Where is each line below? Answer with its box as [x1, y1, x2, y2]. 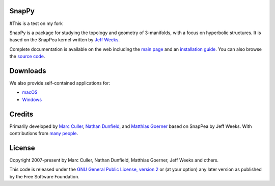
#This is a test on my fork [9, 20, 63, 26]
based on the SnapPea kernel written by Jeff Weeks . [9, 37, 120, 43]
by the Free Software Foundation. [9, 173, 80, 179]
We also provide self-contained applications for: [9, 79, 111, 86]
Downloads [9, 66, 46, 75]
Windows [22, 96, 42, 102]
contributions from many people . [9, 130, 78, 137]
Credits [9, 110, 34, 118]
